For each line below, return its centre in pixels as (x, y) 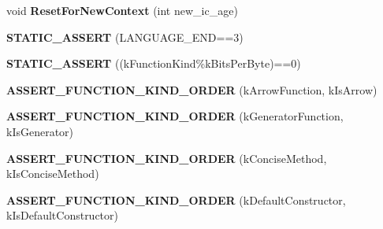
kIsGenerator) (40, 131)
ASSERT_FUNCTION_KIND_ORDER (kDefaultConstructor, (176, 199)
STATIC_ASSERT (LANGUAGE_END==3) (125, 37)
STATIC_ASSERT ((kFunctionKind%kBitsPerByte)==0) (154, 63)
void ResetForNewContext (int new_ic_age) (122, 10)
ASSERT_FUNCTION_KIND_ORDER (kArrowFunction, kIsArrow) (192, 89)
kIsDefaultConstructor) (63, 215)
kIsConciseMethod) (53, 174)
